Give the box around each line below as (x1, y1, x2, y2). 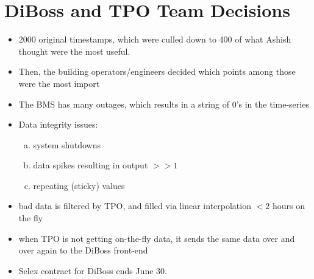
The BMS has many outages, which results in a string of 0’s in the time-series (18, 97, 309, 110)
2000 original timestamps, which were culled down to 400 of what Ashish (18, 33, 291, 46)
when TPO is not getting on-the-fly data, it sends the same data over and (18, 232, 295, 244)
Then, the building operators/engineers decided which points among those (18, 65, 296, 78)
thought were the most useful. (18, 44, 130, 57)
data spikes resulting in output (33, 159, 148, 171)
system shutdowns (33, 138, 101, 151)
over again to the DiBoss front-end (18, 244, 148, 257)
